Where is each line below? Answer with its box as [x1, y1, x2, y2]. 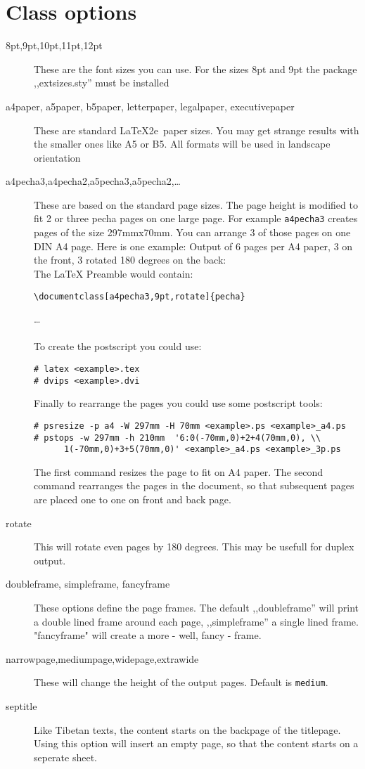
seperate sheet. [34, 749, 98, 764]
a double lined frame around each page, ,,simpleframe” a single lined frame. [34, 614, 359, 628]
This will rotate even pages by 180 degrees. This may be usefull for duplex [34, 539, 354, 554]
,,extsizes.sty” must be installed [34, 75, 169, 90]
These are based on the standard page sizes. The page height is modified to [34, 197, 358, 212]
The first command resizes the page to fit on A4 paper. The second [34, 464, 324, 479]
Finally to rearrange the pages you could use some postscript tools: [34, 396, 323, 411]
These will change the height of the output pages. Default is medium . [34, 675, 328, 690]
